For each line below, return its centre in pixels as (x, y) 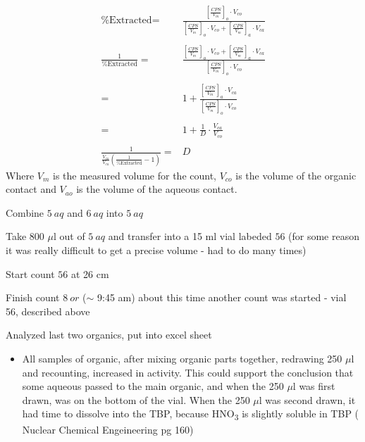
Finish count (33, 297)
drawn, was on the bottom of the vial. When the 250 (136, 399)
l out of (69, 236)
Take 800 (25, 236)
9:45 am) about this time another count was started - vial (222, 297)
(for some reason (324, 236)
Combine (25, 212)
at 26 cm (90, 273)
